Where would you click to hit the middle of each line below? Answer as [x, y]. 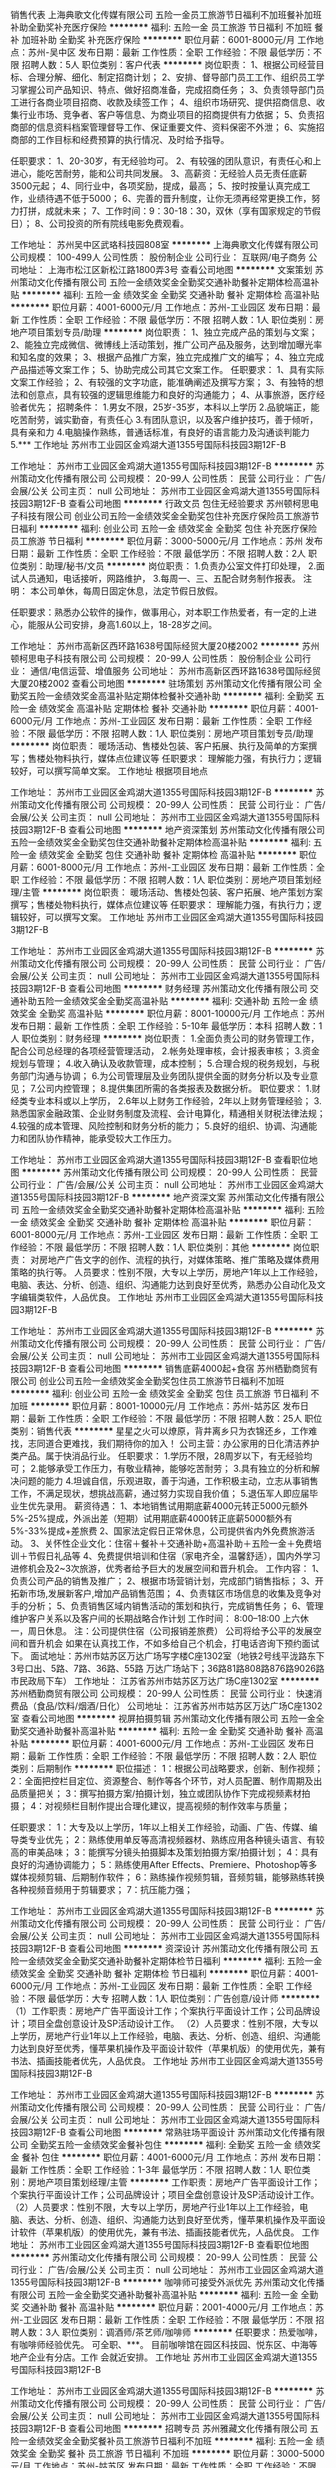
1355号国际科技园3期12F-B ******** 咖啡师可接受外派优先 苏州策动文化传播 [167, 2282]
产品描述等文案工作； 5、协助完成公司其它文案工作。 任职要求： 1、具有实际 [167, 369]
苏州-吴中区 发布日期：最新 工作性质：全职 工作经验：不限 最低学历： [170, 52]
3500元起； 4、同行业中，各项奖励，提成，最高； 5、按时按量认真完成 [156, 186]
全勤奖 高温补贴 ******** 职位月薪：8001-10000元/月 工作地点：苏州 [181, 1013]
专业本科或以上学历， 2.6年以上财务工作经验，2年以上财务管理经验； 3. [174, 1101]
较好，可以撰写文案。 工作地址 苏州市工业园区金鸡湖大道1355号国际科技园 [171, 917]
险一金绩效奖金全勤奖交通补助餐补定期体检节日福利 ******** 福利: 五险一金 [166, 1961]
